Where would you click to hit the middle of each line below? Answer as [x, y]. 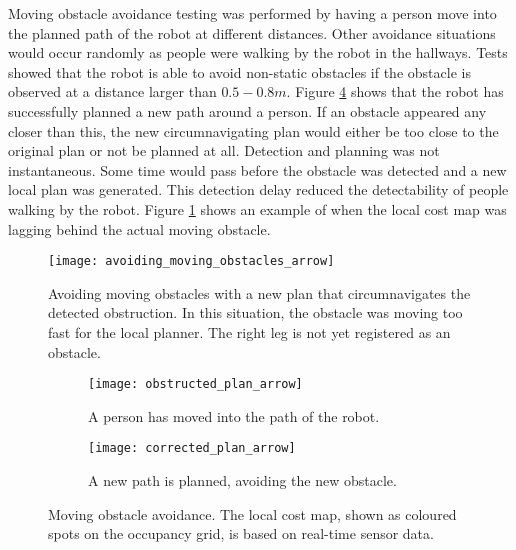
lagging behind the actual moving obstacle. [139, 228]
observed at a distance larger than [112, 91]
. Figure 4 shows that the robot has [395, 91]
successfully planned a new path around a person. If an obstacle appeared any [247, 110]
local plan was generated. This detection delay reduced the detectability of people [258, 189]
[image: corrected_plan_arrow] [192, 448]
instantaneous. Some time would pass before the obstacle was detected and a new [257, 169]
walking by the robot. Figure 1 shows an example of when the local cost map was [257, 208]
